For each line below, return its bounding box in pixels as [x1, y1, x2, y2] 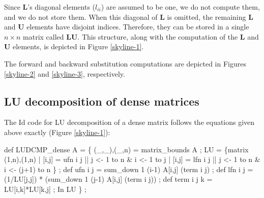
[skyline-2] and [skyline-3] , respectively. [4, 68, 125, 79]
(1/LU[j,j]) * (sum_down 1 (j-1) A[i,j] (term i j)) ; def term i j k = [4, 174, 213, 184]
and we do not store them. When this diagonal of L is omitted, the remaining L [4, 11, 253, 22]
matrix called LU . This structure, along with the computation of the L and [23, 31, 259, 42]
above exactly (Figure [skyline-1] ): [4, 126, 110, 137]
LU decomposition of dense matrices [4, 93, 199, 109]
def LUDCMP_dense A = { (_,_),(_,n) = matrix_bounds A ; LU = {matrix [4, 144, 249, 154]
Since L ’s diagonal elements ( [4, 2, 96, 12]
